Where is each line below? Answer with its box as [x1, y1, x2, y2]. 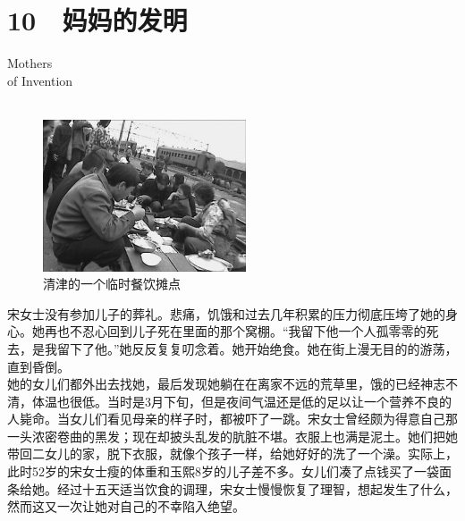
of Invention [7, 71, 73, 89]
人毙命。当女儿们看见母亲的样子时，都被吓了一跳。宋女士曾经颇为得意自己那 [7, 409, 458, 428]
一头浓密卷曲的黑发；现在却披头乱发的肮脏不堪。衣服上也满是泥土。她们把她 [7, 426, 458, 445]
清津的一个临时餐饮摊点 [43, 274, 181, 293]
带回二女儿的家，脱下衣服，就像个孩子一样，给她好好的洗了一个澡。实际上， [7, 444, 458, 463]
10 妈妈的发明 [7, 2, 188, 38]
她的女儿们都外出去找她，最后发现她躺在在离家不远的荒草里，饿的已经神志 [7, 374, 445, 393]
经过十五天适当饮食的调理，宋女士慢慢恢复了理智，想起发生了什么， [56, 479, 458, 498]
